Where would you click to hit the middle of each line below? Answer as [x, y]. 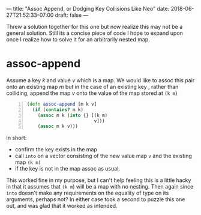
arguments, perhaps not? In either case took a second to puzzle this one [96, 199]
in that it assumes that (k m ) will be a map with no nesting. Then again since [100, 187]
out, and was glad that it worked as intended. [62, 206]
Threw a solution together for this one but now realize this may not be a [94, 27]
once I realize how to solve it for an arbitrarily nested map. [78, 39]
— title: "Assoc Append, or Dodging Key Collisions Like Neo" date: [88, 9]
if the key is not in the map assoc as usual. [67, 169]
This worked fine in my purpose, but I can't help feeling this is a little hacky [99, 180]
